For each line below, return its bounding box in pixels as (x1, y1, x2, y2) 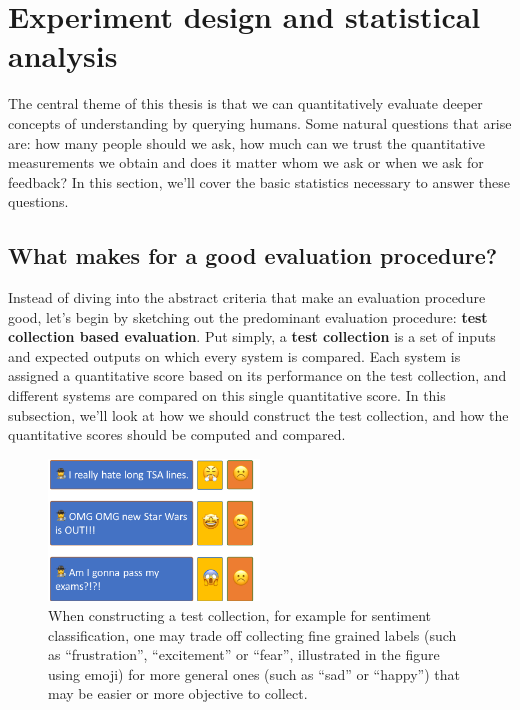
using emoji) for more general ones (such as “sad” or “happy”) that (48, 663, 460, 684)
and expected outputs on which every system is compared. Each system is (8, 345, 461, 366)
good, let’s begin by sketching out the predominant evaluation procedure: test (8, 306, 488, 327)
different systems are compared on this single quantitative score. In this (8, 385, 446, 406)
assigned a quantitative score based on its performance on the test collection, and (8, 365, 507, 386)
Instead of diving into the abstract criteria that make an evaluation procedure (8, 287, 486, 308)
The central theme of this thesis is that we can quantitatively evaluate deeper (8, 93, 483, 114)
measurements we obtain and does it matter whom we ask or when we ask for (8, 152, 484, 173)
